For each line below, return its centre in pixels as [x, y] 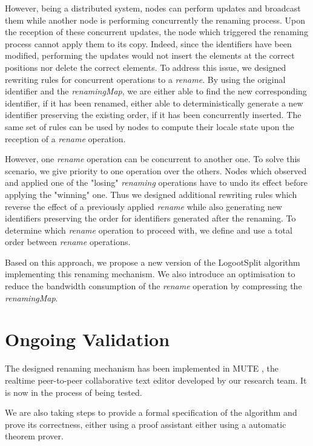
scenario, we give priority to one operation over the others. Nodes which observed [156, 170]
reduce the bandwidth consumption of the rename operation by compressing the [153, 286]
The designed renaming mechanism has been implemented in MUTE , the [142, 368]
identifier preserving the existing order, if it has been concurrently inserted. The [153, 115]
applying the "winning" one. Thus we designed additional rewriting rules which [151, 194]
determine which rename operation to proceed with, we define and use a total [149, 230]
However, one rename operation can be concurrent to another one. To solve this [153, 159]
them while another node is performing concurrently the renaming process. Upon [155, 20]
